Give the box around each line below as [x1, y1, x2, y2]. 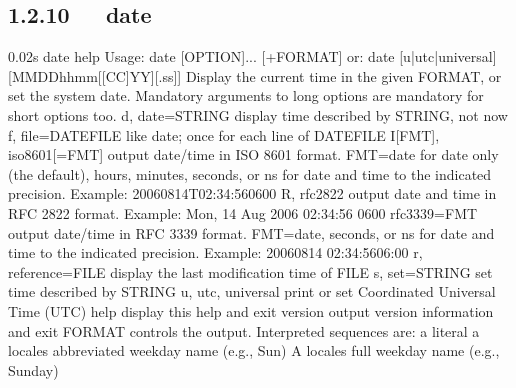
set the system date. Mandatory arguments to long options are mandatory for [8, 85, 484, 106]
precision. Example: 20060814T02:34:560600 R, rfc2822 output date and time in [8, 183, 497, 204]
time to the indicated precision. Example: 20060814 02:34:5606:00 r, [8, 242, 423, 263]
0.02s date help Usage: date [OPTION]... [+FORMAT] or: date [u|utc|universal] [8, 46, 497, 67]
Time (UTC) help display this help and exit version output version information [8, 300, 494, 321]
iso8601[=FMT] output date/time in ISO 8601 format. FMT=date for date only [8, 144, 499, 165]
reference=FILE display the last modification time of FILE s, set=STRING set [8, 261, 493, 282]
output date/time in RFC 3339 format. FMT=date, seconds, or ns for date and [8, 222, 495, 243]
